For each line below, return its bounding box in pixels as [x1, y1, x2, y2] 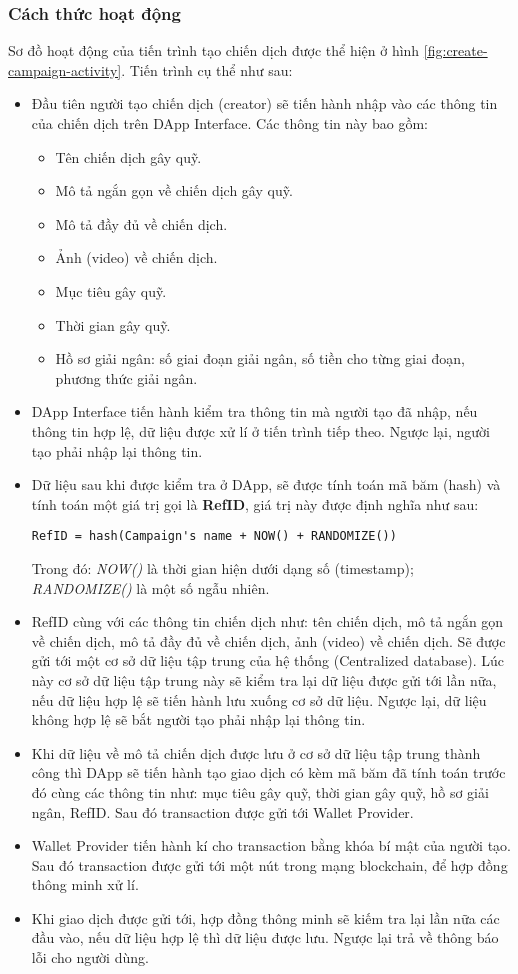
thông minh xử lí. [31, 874, 139, 895]
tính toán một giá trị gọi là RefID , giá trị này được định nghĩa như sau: [31, 493, 479, 514]
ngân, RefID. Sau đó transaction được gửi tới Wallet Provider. [31, 801, 414, 822]
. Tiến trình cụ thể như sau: [121, 59, 293, 80]
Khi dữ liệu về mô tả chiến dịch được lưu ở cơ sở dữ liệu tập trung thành [31, 742, 481, 763]
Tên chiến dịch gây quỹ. [55, 146, 202, 167]
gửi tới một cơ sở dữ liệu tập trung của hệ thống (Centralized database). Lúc [31, 650, 504, 671]
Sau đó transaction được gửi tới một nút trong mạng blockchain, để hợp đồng [31, 854, 508, 875]
